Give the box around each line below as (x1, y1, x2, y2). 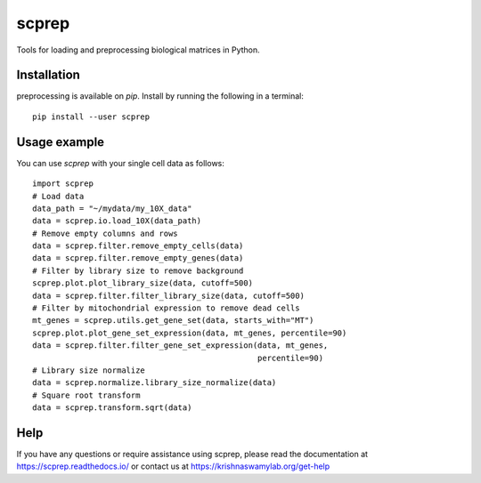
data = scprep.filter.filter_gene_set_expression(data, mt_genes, (32, 341, 329, 350)
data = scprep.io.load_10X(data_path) (32, 216, 202, 226)
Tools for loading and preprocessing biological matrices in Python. (16, 44, 260, 55)
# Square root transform (32, 390, 141, 400)
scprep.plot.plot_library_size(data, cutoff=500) (32, 278, 254, 288)
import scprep (32, 179, 94, 189)
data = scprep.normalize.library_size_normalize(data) (32, 378, 277, 388)
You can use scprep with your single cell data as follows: (16, 157, 224, 168)
